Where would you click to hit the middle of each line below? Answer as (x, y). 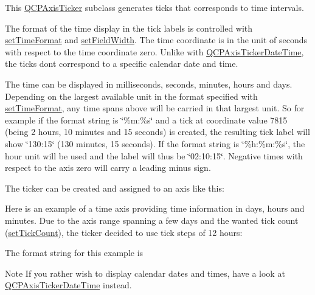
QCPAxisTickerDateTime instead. (68, 285)
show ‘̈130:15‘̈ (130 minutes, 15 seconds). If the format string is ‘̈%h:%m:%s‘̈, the (155, 143)
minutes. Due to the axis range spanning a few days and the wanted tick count (152, 220)
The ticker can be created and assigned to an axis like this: (115, 188)
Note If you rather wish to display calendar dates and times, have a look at (145, 273)
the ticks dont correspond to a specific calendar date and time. (122, 64)
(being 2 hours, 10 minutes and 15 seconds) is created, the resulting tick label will (157, 132)
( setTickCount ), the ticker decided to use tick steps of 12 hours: (124, 232)
